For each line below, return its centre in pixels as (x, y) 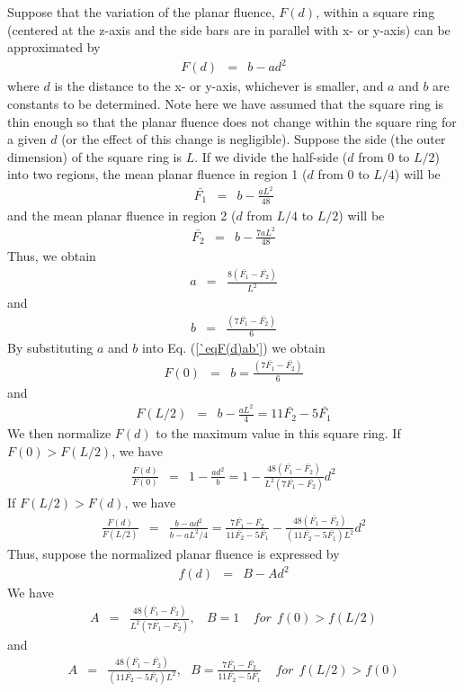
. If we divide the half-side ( (271, 156)
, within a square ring (375, 12)
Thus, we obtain (52, 256)
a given (27, 139)
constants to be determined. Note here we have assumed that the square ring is (226, 103)
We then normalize (59, 433)
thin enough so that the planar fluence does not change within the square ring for (232, 121)
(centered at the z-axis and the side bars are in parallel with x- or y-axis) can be (229, 29)
